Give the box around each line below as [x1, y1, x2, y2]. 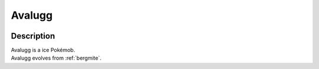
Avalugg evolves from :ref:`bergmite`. [11, 54, 102, 61]
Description [11, 31, 56, 41]
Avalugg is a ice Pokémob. [11, 47, 76, 54]
